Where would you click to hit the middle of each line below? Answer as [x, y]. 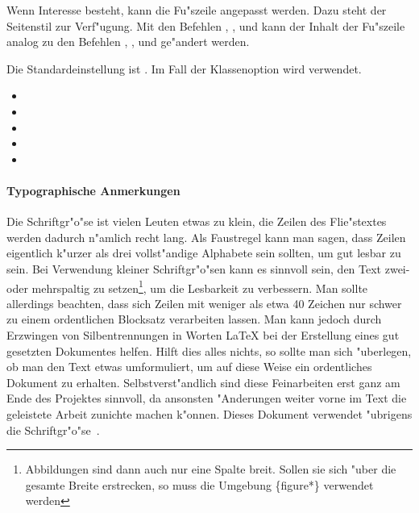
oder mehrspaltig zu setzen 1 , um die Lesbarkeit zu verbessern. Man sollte [187, 286]
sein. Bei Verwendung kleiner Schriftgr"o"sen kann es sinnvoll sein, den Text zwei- [208, 268]
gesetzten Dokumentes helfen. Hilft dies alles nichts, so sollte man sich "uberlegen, [209, 350]
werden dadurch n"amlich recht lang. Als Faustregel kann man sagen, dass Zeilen [206, 237]
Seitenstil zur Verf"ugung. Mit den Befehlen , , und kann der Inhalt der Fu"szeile [206, 25]
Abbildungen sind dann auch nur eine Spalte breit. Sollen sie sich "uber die [211, 469]
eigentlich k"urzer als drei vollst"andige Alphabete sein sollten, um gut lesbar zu [204, 253]
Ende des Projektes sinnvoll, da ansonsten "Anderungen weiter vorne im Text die [207, 398]
